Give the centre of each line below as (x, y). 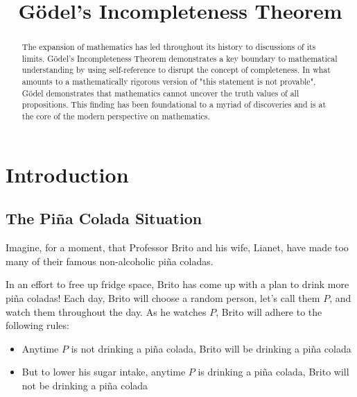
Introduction (67, 174)
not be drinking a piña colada (85, 385)
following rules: (37, 325)
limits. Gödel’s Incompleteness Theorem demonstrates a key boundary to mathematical (180, 58)
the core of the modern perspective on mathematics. (116, 116)
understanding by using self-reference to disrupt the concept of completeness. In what (176, 70)
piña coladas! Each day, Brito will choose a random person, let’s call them (163, 297)
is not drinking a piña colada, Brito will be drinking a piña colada (211, 348)
